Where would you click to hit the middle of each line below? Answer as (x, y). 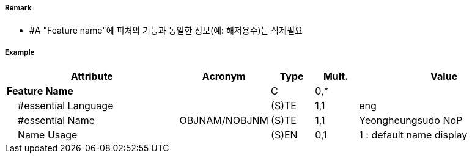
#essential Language (66, 106)
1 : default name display (413, 135)
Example (20, 52)
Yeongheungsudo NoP (411, 120)
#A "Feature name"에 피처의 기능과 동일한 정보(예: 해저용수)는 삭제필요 (166, 31)
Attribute (92, 77)
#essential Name (56, 120)
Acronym (224, 77)
